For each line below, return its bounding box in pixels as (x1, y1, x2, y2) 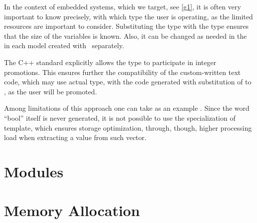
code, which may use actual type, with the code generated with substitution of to (4, 76, 252, 87)
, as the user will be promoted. (4, 86, 97, 96)
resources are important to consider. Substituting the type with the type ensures (4, 21, 249, 31)
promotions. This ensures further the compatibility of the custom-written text (4, 67, 241, 77)
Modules (4, 161, 64, 181)
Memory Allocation (4, 200, 140, 221)
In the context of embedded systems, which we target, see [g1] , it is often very (4, 1, 241, 11)
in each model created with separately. (4, 40, 125, 51)
